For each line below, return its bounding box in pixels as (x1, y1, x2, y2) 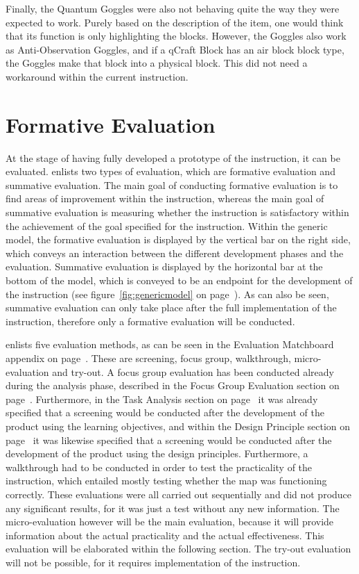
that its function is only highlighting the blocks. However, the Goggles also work (6, 28, 347, 43)
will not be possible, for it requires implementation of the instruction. (6, 555, 301, 569)
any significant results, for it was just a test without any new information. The (6, 500, 340, 515)
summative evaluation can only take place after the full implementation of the (6, 300, 337, 315)
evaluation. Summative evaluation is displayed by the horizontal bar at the (6, 259, 323, 274)
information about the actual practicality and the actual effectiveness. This (6, 527, 324, 542)
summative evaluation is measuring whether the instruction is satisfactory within (6, 205, 349, 220)
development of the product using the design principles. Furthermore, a (6, 446, 308, 461)
